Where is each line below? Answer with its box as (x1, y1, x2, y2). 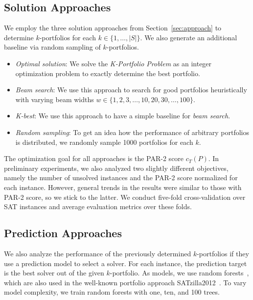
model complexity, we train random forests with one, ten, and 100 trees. (4, 287, 220, 297)
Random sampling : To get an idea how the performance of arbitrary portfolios (15, 127, 249, 137)
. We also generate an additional (140, 32, 237, 42)
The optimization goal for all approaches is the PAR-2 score (4, 153, 184, 164)
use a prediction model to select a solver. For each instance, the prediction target (4, 258, 247, 268)
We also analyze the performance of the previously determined (4, 248, 191, 258)
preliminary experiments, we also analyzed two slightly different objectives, (4, 163, 229, 173)
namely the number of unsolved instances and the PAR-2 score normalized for (4, 172, 238, 183)
